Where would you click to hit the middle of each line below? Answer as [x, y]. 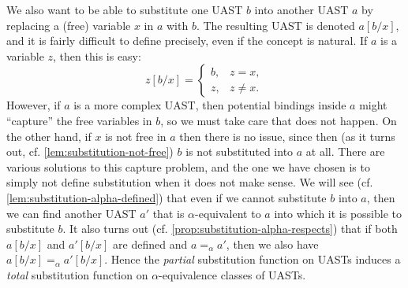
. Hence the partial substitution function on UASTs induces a [253, 259]
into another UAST [301, 9]
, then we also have [272, 244]
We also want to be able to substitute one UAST [125, 9]
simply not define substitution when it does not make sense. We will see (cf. [190, 182]
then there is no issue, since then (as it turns [287, 136]
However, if [34, 105]
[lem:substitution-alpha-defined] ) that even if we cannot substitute [167, 197]
